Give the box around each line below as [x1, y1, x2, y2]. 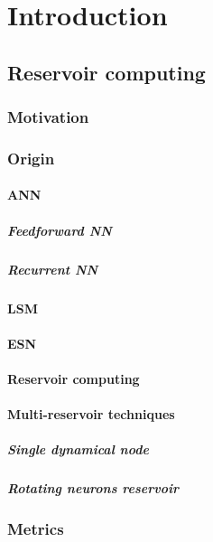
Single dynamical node [7, 440, 149, 459]
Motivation [7, 106, 89, 128]
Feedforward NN [7, 220, 112, 239]
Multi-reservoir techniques [7, 405, 175, 424]
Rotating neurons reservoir [7, 479, 179, 498]
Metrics [7, 518, 64, 540]
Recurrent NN [7, 259, 98, 278]
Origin [7, 146, 55, 169]
